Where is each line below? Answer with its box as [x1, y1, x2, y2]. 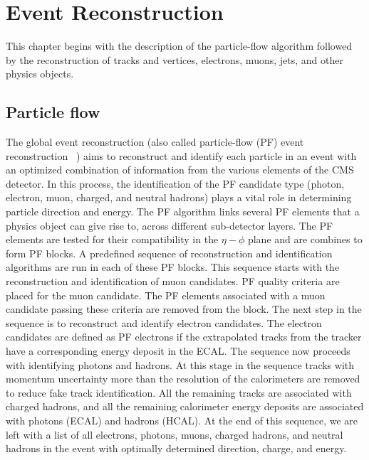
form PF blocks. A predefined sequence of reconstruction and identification [6, 245, 333, 260]
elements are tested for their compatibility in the [6, 232, 219, 247]
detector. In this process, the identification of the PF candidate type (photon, [6, 176, 345, 191]
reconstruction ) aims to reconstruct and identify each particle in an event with [6, 148, 357, 163]
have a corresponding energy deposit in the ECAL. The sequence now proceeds [6, 343, 350, 358]
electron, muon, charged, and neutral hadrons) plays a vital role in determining [6, 190, 352, 205]
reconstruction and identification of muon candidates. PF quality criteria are [6, 274, 340, 289]
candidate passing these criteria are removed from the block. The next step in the [6, 301, 362, 316]
